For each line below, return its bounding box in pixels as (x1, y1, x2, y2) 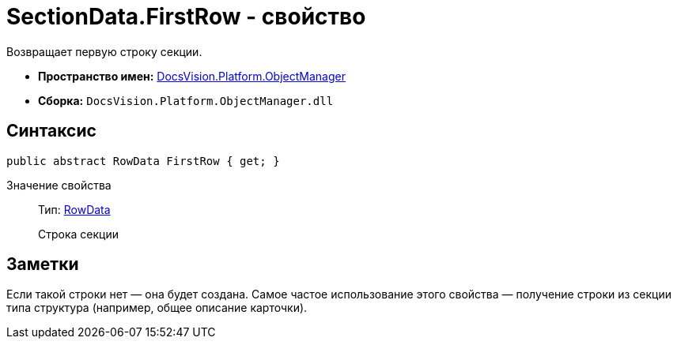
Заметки (6, 254, 79, 275)
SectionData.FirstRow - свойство (6, 3, 366, 30)
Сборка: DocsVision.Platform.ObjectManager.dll (38, 93, 334, 107)
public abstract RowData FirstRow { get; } (6, 154, 280, 167)
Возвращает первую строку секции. (6, 44, 202, 58)
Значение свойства (6, 178, 112, 192)
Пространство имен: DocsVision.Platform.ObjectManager (38, 69, 346, 83)
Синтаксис (6, 121, 96, 141)
